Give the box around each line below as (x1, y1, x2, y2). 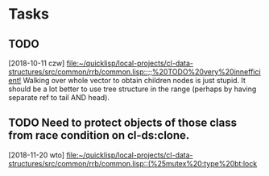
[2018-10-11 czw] (8, 58, 65, 68)
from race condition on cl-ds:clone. (8, 128, 190, 142)
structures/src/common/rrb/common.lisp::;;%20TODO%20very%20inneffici (8, 67, 261, 77)
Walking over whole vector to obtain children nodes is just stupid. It (23, 76, 246, 85)
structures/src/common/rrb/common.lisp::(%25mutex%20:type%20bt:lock (8, 158, 258, 168)
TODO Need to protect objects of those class (8, 116, 238, 130)
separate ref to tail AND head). (8, 93, 110, 102)
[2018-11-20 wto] (8, 150, 65, 160)
